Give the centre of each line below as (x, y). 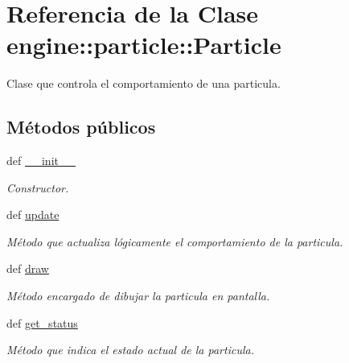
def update (33, 214)
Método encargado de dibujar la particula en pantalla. (138, 296)
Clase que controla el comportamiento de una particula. (144, 83)
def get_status (42, 322)
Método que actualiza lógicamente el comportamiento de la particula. (175, 241)
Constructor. (38, 187)
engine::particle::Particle (144, 45)
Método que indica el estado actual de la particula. (130, 350)
